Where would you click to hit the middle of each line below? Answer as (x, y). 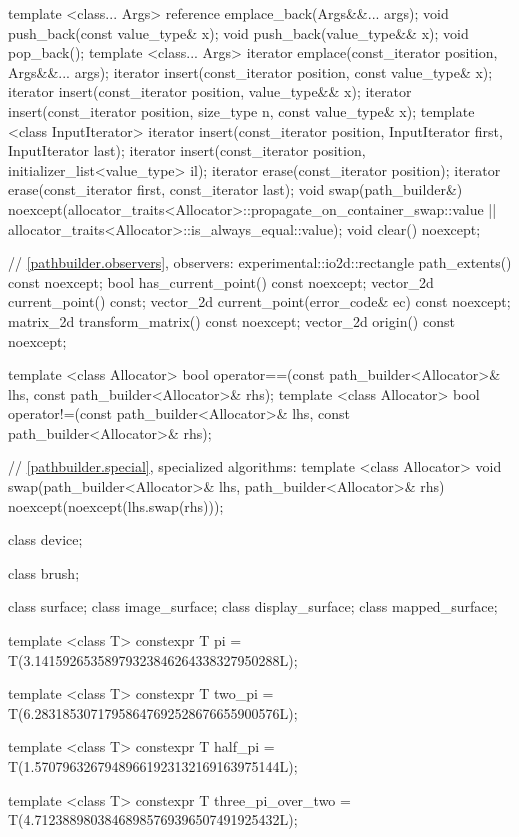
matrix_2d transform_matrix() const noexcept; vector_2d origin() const (231, 320)
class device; (45, 539)
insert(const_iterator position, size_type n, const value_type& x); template (241, 110)
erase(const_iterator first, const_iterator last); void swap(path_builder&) (235, 189)
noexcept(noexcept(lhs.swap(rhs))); (116, 505)
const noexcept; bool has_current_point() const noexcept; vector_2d (221, 281)
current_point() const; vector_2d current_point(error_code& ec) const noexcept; (259, 301)
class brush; (44, 572)
